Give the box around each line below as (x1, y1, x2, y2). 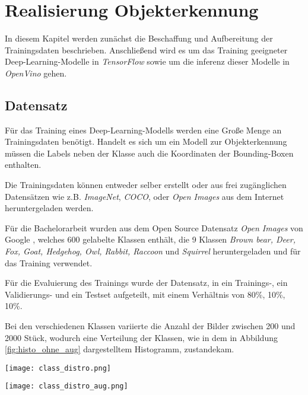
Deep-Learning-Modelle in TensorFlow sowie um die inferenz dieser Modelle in (5, 55, 290, 68)
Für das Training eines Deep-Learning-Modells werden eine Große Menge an (5, 123, 282, 136)
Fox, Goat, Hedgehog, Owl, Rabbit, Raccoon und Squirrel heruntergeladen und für (5, 245, 301, 257)
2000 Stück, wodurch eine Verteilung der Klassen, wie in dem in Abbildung (5, 331, 278, 343)
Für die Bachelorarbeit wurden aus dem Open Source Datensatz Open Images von (5, 221, 303, 234)
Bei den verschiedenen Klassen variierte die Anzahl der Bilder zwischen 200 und (5, 320, 296, 332)
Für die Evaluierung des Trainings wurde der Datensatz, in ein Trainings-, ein (5, 276, 288, 289)
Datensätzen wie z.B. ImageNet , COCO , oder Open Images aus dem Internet (5, 190, 284, 202)
